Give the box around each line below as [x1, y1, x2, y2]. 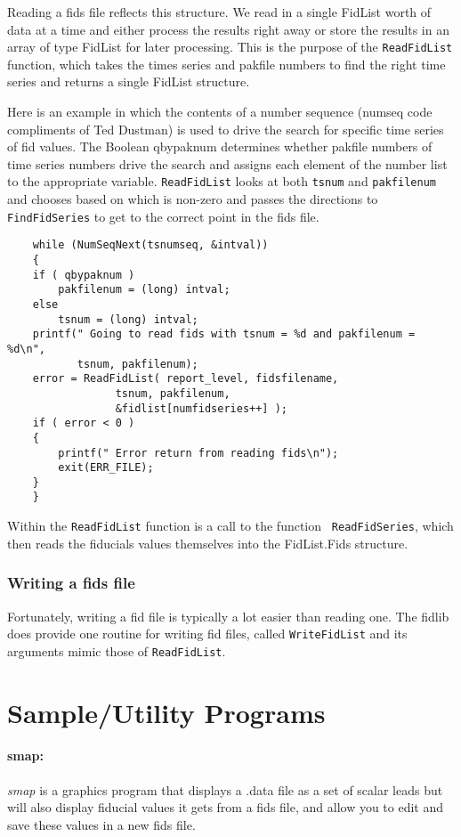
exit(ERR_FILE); [58, 461, 154, 475]
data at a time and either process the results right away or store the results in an [7, 20, 449, 38]
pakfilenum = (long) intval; [58, 283, 230, 297]
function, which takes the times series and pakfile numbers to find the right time [7, 54, 446, 73]
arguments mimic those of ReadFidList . [7, 641, 226, 660]
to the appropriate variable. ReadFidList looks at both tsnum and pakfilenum [7, 172, 436, 191]
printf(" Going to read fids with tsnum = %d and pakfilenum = [32, 328, 416, 341]
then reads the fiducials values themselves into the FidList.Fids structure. [7, 533, 408, 552]
